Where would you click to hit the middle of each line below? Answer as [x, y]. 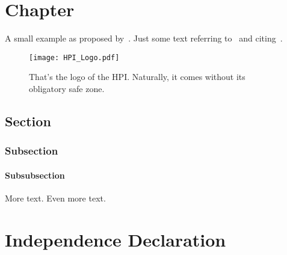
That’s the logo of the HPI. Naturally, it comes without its [137, 77]
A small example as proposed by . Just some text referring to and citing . [144, 38]
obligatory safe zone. [67, 88]
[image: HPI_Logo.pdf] [74, 57]
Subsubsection [35, 175]
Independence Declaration [116, 239]
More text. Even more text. [55, 198]
